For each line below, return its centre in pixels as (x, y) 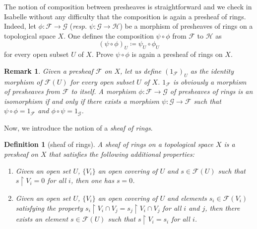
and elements (187, 198)
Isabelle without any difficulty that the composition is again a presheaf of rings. (125, 16)
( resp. (78, 26)
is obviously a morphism (210, 81)
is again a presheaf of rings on (177, 54)
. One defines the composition (109, 35)
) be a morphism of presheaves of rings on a (186, 26)
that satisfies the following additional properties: (122, 154)
